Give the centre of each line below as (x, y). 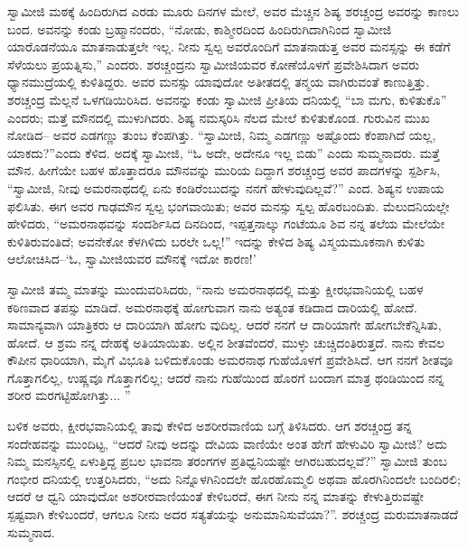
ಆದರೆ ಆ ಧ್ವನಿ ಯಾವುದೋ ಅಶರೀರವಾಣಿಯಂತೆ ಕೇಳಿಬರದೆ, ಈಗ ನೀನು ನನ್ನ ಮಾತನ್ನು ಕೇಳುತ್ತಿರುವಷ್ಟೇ (216, 496)
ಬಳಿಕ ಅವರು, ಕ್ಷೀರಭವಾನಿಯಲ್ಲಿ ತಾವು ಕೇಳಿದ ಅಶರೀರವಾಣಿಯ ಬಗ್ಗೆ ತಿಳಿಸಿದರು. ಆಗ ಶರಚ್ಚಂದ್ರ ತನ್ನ (210, 426)
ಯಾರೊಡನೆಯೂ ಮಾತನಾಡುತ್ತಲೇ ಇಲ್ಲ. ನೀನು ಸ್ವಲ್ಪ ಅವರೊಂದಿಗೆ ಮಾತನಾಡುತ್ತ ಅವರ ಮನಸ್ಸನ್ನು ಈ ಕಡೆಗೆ (229, 47)
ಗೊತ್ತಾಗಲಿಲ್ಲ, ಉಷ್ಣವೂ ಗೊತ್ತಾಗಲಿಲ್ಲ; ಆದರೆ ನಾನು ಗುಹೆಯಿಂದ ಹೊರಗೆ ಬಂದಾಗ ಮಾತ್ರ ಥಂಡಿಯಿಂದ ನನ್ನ (226, 377)
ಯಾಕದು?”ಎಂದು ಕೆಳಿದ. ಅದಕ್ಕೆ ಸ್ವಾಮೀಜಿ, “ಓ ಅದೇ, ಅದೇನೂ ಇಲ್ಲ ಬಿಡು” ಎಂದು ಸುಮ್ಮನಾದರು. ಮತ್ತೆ (224, 152)
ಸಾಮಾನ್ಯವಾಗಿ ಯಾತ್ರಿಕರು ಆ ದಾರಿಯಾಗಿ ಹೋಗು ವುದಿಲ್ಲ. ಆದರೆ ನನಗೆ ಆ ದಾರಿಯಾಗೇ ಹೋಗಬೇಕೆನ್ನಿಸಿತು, (224, 325)
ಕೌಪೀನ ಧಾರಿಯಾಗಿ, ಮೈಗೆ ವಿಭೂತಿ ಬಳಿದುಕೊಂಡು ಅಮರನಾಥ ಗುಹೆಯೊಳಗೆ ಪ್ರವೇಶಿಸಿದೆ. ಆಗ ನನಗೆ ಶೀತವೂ (230, 360)
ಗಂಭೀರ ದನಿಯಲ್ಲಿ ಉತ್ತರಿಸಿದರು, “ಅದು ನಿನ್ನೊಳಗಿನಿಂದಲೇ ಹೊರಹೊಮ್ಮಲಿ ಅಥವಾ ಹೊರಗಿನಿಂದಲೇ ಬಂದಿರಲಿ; (234, 478)
